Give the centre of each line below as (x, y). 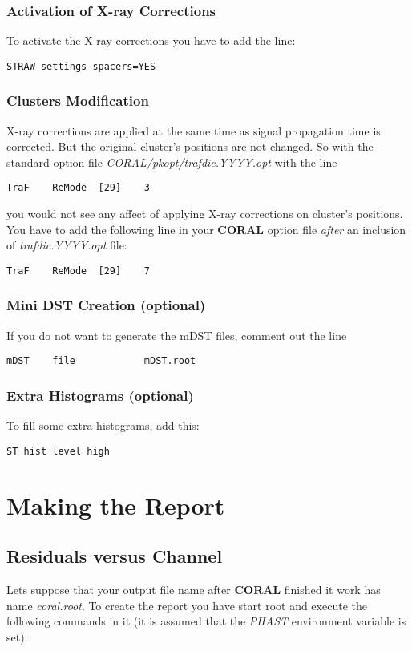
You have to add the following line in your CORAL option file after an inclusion (206, 229)
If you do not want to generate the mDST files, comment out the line (177, 335)
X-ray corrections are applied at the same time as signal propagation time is (194, 130)
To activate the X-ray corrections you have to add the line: (151, 40)
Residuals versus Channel (115, 556)
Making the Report (116, 505)
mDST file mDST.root (101, 361)
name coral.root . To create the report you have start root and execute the (187, 605)
